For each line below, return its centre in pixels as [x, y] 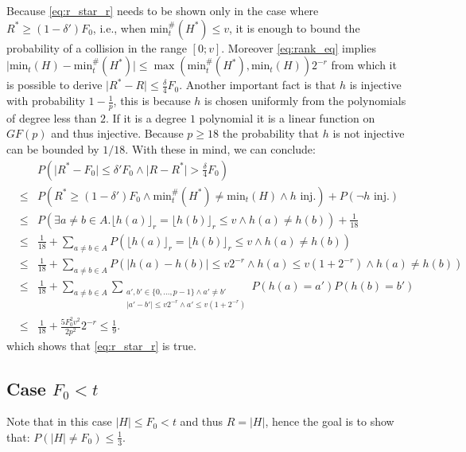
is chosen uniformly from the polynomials [305, 101]
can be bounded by [53, 149]
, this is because [152, 101]
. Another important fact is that [258, 85]
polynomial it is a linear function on [287, 117]
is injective [375, 85]
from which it [364, 65]
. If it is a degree [146, 117]
